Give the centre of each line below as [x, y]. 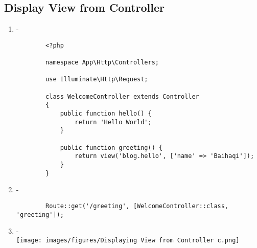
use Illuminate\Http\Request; [97, 80]
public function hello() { [106, 114]
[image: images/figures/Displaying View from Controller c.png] [128, 240]
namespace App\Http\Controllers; [102, 63]
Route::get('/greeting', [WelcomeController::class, [137, 206]
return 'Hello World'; [113, 122]
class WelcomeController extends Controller [122, 96]
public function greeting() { [111, 148]
